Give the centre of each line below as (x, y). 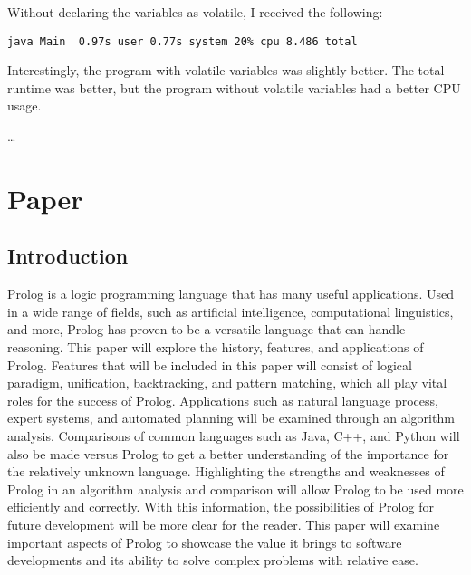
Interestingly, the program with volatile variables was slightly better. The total (226, 70)
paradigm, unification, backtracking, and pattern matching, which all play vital (227, 383)
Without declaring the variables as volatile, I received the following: (195, 12)
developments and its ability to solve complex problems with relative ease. (213, 560)
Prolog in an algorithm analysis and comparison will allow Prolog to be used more (235, 489)
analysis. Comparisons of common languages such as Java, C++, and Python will (234, 435)
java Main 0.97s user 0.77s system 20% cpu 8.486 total (183, 41)
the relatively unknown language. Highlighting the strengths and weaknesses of (226, 471)
